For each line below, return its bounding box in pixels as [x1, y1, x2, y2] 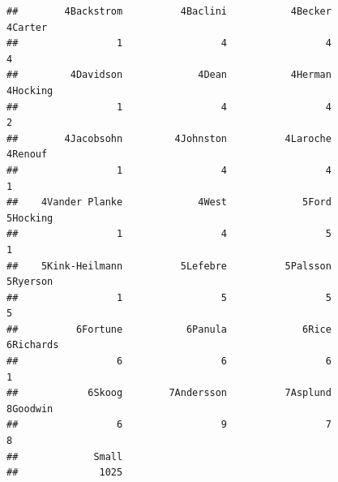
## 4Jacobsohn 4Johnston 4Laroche [6, 132, 332, 144]
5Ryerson [6, 276, 53, 288]
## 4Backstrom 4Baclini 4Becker [6, 6, 332, 17]
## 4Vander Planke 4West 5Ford [6, 196, 332, 209]
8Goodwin [6, 402, 53, 415]
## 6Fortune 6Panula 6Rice [6, 323, 332, 335]
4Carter [6, 21, 48, 33]
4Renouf [6, 148, 48, 161]
